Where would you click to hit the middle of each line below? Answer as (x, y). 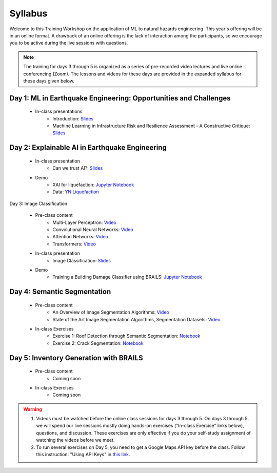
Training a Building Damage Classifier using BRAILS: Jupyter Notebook (127, 277)
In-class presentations (59, 111)
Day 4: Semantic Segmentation (60, 292)
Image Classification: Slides (82, 260)
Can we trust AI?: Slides (78, 168)
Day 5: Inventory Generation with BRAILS (76, 358)
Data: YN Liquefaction (76, 192)
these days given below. (49, 81)
